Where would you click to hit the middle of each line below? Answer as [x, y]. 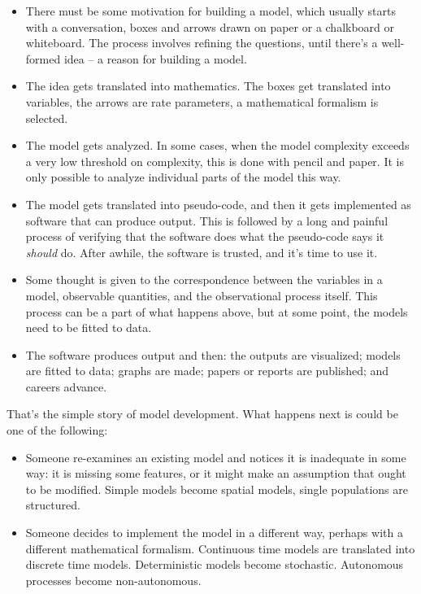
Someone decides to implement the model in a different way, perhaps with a [214, 533]
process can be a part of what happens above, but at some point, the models [217, 311]
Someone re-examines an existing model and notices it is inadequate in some [216, 457]
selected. [47, 118]
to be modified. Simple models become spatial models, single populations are [217, 489]
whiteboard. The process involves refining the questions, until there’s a [202, 43]
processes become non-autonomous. [113, 580]
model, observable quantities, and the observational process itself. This [202, 295]
